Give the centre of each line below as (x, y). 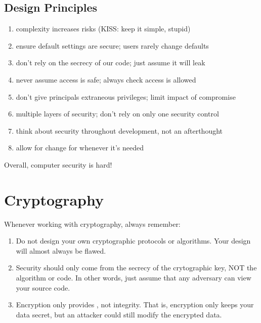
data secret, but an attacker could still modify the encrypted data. (119, 314)
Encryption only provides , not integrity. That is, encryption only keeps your (135, 305)
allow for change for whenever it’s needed (80, 148)
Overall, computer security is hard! (58, 164)
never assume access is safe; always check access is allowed (106, 79)
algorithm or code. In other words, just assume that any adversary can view (134, 278)
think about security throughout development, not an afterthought (119, 130)
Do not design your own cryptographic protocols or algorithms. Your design (133, 241)
